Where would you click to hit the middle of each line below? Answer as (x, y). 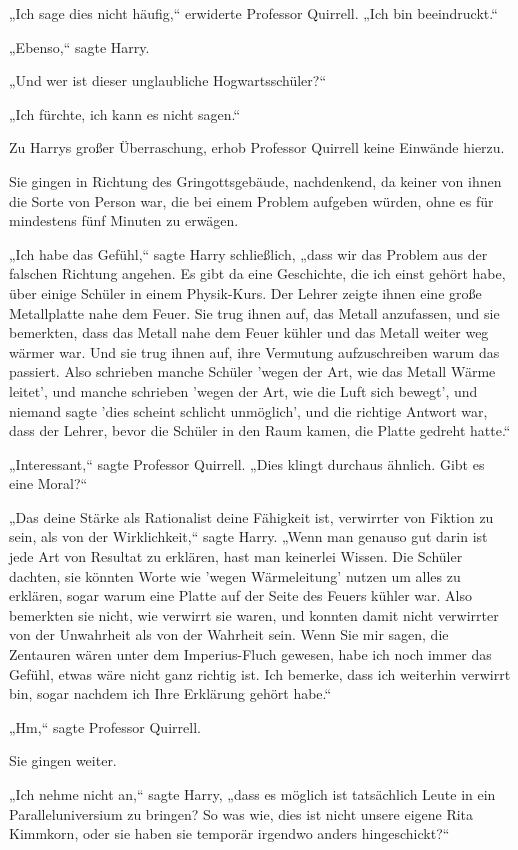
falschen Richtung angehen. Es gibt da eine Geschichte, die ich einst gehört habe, (257, 273)
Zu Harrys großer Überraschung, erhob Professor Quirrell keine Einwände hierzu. (257, 147)
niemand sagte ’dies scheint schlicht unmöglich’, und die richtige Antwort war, (248, 410)
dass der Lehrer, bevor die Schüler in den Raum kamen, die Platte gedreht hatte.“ (260, 430)
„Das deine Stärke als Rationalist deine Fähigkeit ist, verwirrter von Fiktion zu (251, 516)
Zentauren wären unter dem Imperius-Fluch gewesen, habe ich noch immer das (250, 654)
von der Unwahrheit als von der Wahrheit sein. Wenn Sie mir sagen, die (229, 634)
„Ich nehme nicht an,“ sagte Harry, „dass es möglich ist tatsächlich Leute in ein (252, 794)
